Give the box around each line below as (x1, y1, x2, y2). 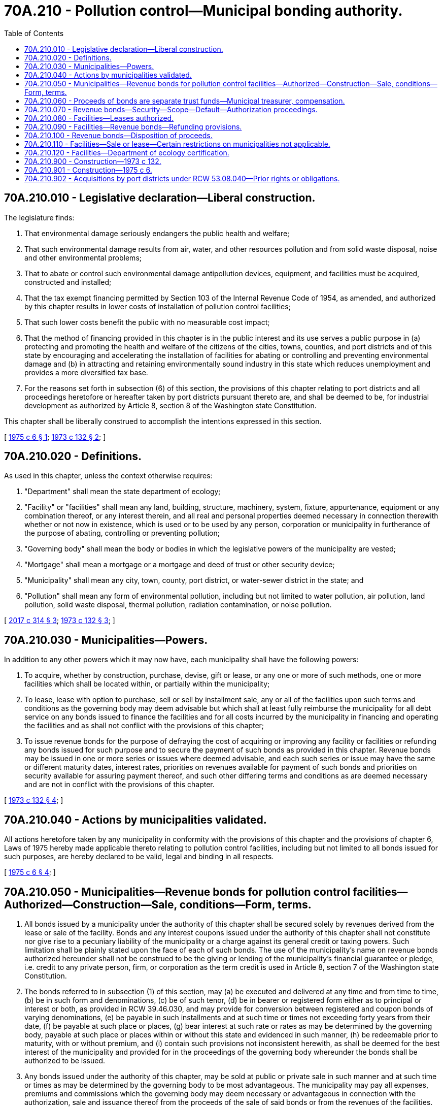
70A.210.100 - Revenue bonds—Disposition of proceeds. (24, 131, 213, 140)
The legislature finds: (4, 213, 75, 222)
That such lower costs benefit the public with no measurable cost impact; (24, 317, 270, 327)
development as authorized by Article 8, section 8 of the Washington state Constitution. (24, 401, 317, 410)
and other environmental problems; (24, 253, 142, 262)
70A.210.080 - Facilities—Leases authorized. (24, 113, 174, 122)
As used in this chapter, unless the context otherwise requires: (4, 471, 213, 480)
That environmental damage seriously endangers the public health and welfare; (24, 229, 290, 238)
